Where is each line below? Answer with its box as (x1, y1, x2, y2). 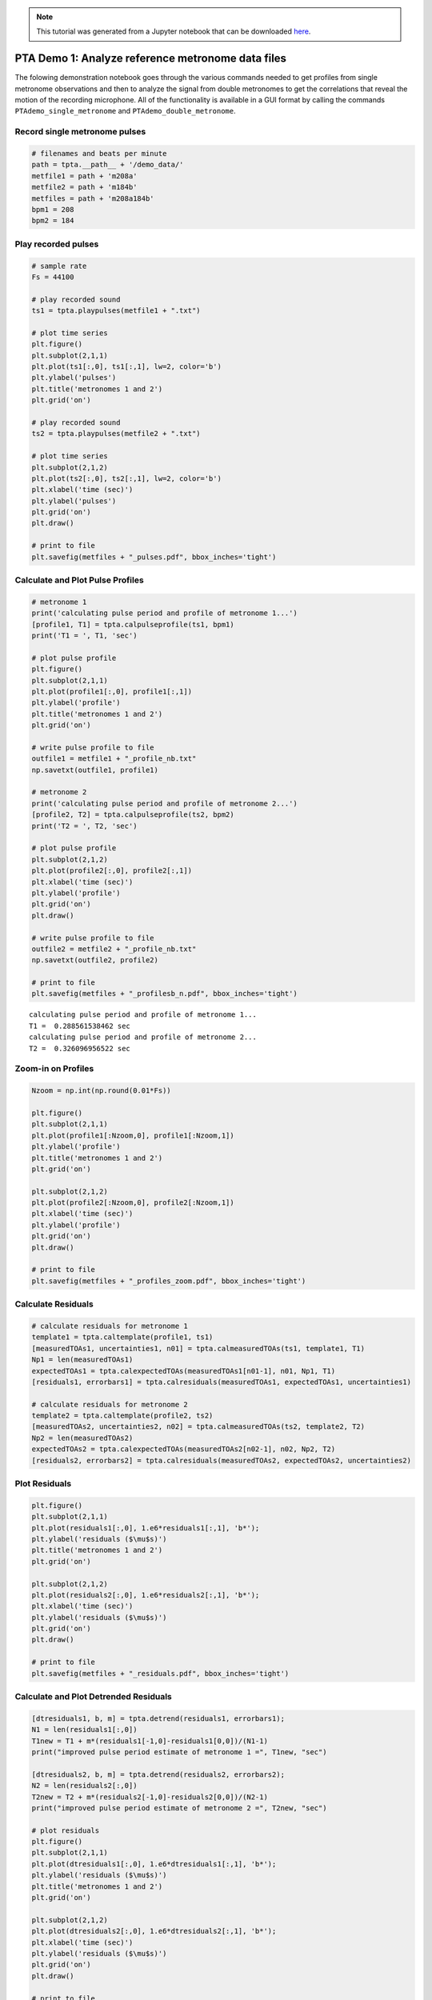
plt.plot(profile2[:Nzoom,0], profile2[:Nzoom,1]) (31, 1198, 235, 1207)
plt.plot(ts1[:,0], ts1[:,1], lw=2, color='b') (31, 362, 222, 371)
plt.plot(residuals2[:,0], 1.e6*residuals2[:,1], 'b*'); (31, 1590, 260, 1599)
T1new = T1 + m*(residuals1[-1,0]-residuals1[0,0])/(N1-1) (31, 1736, 268, 1746)
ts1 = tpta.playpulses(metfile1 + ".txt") (31, 306, 201, 315)
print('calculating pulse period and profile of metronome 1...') (31, 609, 298, 618)
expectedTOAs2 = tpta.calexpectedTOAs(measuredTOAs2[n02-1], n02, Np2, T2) (31, 1445, 336, 1454)
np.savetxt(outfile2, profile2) (31, 956, 159, 965)
